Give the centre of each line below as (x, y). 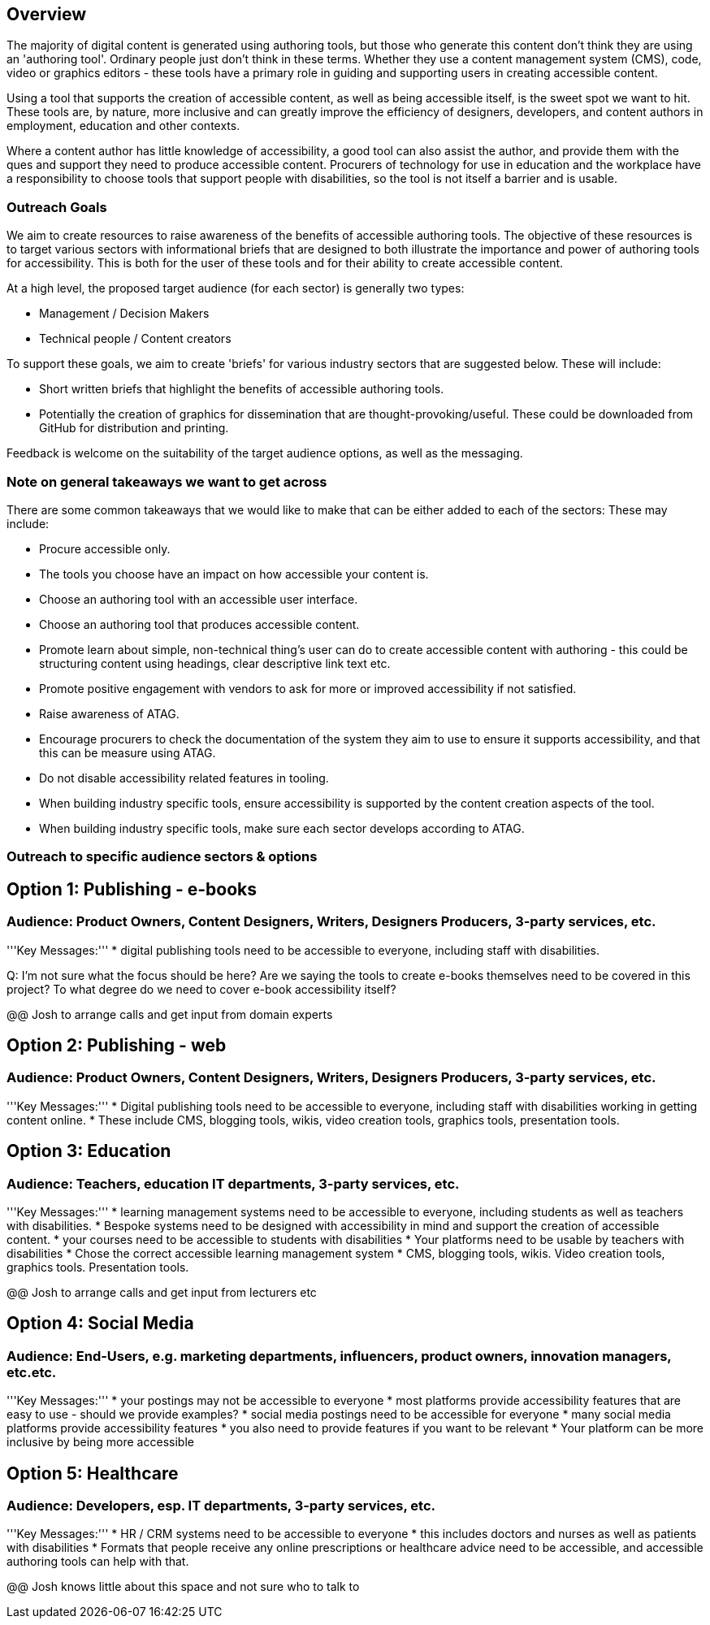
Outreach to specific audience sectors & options (162, 857)
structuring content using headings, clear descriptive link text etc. (215, 663)
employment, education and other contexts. (123, 126)
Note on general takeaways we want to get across (167, 481)
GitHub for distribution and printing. (134, 428)
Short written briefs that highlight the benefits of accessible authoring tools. (242, 389)
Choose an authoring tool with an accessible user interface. (199, 599)
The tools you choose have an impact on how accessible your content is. (234, 574)
